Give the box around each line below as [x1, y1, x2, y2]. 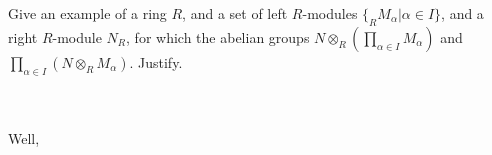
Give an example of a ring [8, 3, 167, 23]
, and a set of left [182, 3, 288, 23]
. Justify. [129, 51, 183, 72]
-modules [302, 3, 358, 23]
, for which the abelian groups [126, 26, 310, 47]
